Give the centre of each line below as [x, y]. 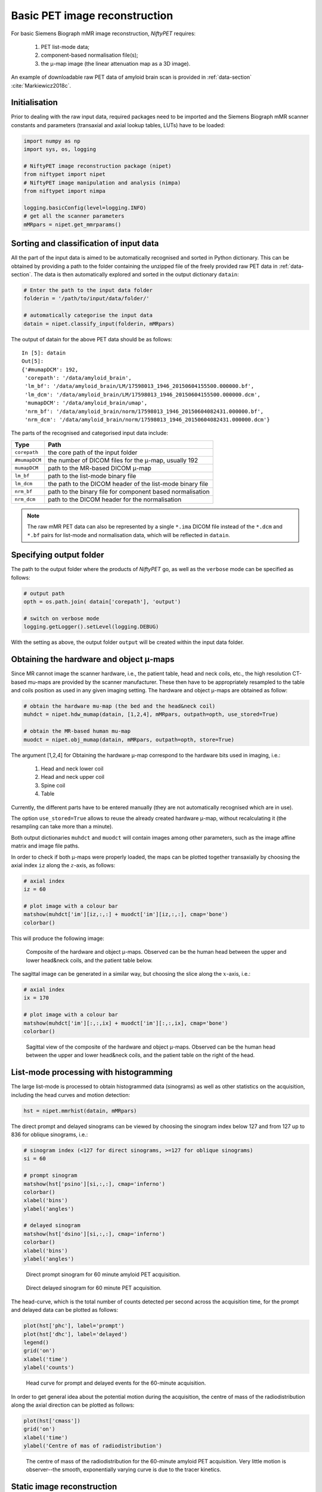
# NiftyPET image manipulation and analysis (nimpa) [102, 183]
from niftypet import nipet [64, 174]
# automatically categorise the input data [88, 315]
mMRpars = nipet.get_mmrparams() [72, 224]
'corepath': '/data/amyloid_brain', [78, 378]
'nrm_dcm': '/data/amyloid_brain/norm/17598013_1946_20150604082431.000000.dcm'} [147, 420]
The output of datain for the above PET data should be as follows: [92, 339]
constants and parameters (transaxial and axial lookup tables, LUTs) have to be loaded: [118, 125]
